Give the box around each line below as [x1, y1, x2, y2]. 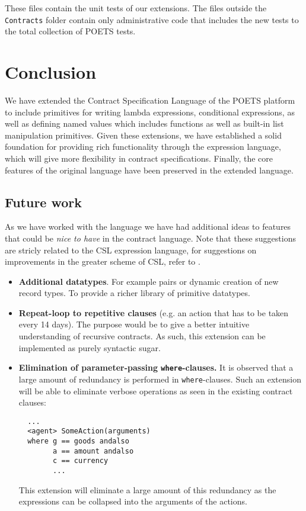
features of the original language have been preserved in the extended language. [5, 163, 294, 176]
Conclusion [5, 60, 97, 84]
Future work [5, 192, 82, 211]
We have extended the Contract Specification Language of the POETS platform [5, 94, 295, 106]
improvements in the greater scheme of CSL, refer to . [5, 255, 200, 268]
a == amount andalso [53, 446, 134, 455]
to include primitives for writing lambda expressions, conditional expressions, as [5, 105, 295, 118]
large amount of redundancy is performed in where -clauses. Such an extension [18, 372, 301, 385]
